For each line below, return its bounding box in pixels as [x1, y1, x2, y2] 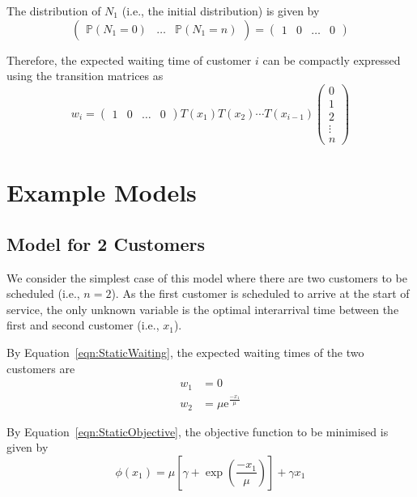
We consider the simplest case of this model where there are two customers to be [6, 269, 407, 286]
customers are [6, 359, 75, 376]
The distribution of [6, 2, 101, 19]
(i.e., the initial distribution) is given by [121, 2, 320, 19]
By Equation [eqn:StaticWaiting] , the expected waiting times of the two [6, 343, 364, 360]
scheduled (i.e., [6, 285, 80, 302]
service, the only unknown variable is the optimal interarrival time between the [6, 300, 399, 317]
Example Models [6, 176, 197, 209]
